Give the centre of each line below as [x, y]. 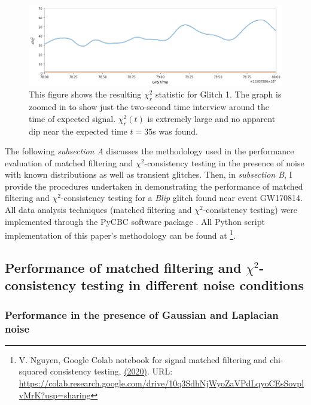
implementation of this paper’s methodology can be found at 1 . [121, 234]
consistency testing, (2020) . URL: [111, 371]
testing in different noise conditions [192, 285]
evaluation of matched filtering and [69, 162]
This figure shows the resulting [85, 94]
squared [33, 371]
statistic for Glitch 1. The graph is [219, 94]
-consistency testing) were [250, 210]
